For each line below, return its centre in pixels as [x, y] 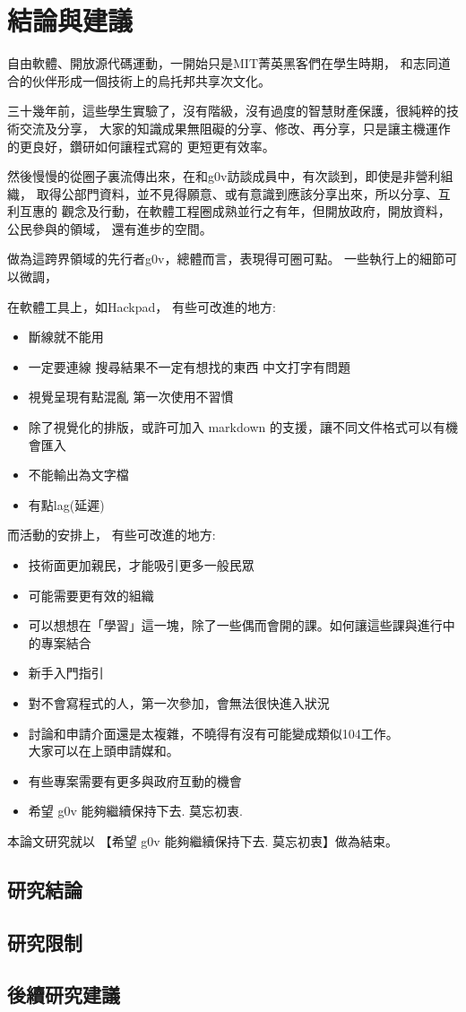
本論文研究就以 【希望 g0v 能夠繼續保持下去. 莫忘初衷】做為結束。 [203, 840]
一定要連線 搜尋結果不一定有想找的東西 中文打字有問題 [190, 366]
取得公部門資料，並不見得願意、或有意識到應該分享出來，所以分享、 [237, 193]
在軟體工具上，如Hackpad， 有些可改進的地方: [142, 306]
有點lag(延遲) [66, 504]
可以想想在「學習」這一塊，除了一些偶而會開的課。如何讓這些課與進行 [235, 625]
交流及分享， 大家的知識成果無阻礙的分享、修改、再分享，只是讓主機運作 [235, 128]
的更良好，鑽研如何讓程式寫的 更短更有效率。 [141, 146]
